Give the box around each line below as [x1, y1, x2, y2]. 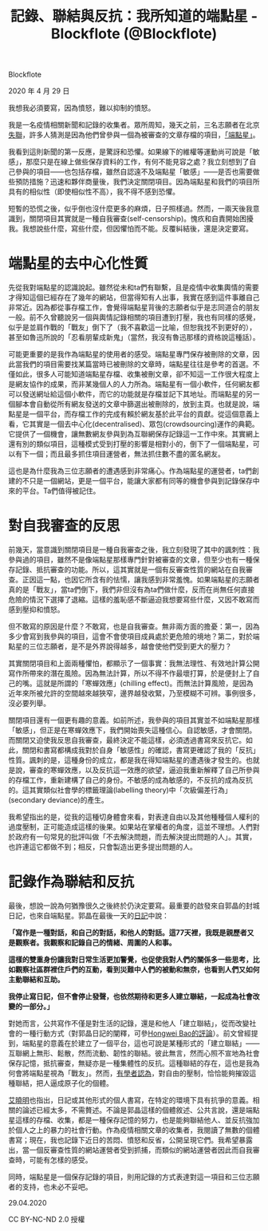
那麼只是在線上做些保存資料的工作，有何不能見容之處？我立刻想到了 [25, 157, 250, 167]
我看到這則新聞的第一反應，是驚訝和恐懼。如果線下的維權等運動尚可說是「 [8, 147, 253, 156]
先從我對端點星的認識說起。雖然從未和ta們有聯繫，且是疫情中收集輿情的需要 [8, 282, 259, 292]
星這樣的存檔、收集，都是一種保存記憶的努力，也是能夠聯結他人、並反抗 [8, 1115, 246, 1125]
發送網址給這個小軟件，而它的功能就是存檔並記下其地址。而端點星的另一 [22, 389, 260, 399]
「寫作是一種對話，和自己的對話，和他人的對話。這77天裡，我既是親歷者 [8, 928, 247, 937]
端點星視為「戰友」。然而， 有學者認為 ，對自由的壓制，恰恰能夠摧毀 [29, 1068, 250, 1078]
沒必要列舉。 [8, 699, 50, 708]
